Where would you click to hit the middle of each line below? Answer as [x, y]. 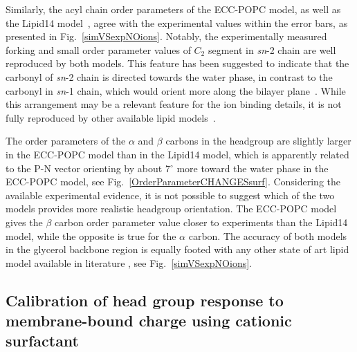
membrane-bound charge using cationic [149, 321]
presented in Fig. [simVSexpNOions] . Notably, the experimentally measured [166, 36]
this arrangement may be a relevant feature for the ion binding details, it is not [174, 104]
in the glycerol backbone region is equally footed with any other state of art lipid [177, 249]
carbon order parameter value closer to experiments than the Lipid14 [201, 222]
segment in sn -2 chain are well [272, 49]
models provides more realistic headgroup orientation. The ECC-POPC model [171, 209]
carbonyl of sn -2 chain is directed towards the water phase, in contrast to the [169, 76]
